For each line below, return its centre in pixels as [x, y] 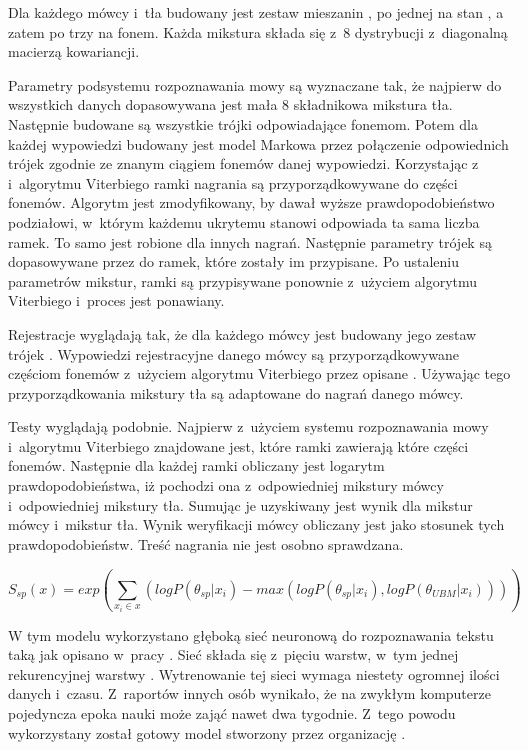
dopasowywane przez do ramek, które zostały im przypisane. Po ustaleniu [234, 261]
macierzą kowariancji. [74, 51]
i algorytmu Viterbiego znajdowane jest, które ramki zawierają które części [238, 445]
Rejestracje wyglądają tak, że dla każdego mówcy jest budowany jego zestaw [242, 333]
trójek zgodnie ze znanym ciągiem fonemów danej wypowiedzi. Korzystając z [243, 163]
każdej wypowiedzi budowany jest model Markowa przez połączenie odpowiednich [258, 143]
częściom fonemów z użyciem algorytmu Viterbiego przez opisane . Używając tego [259, 373]
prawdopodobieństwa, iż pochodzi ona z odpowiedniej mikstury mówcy [226, 485]
